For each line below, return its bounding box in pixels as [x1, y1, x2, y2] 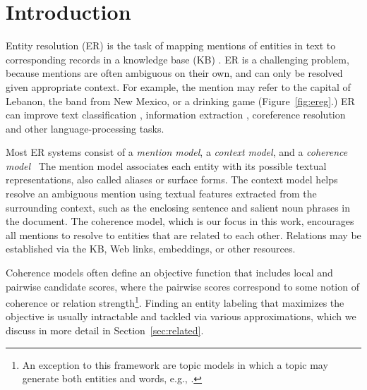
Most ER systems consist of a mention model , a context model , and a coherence [6, 145, 348, 159]
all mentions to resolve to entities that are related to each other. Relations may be [6, 227, 361, 242]
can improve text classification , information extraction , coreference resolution [6, 107, 346, 122]
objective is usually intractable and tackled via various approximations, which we [6, 309, 356, 324]
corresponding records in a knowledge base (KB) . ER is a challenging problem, [6, 51, 349, 66]
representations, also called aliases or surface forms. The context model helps [6, 172, 338, 187]
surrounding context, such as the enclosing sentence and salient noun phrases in [6, 200, 351, 214]
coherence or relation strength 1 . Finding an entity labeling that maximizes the [6, 293, 344, 310]
